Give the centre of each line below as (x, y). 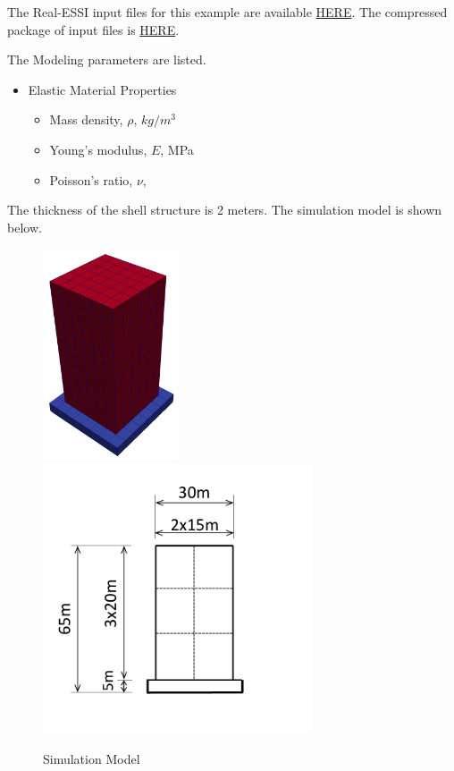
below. (25, 227)
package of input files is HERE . (93, 29)
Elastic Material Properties (102, 89)
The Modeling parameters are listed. (107, 59)
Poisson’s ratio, (91, 179)
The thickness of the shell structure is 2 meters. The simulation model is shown (225, 210)
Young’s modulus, (98, 149)
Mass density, (86, 119)
